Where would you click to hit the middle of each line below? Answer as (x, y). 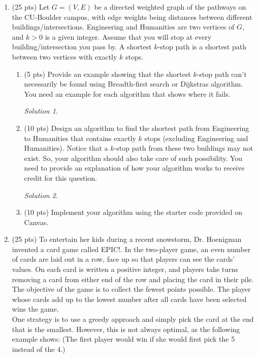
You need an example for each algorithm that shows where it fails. (127, 93)
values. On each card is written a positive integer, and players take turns (125, 269)
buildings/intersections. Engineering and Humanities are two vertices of (123, 27)
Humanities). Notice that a (66, 148)
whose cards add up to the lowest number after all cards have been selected (129, 299)
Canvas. (36, 222)
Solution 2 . (41, 195)
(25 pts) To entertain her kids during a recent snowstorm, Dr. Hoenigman (127, 239)
